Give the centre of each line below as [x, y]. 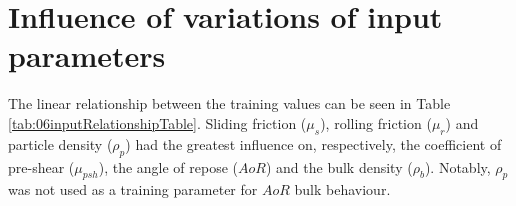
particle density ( [60, 143]
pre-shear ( [41, 166]
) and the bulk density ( [339, 166]
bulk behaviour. [342, 189]
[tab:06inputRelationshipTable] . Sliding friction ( [157, 122]
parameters [87, 55]
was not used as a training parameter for [133, 189]
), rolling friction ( [376, 122]
